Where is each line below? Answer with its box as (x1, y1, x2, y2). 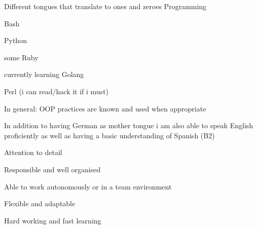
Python (4, 35, 27, 46)
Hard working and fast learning (4, 215, 101, 225)
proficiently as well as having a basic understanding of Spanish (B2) (4, 130, 215, 140)
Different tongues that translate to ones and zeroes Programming (4, 1, 207, 11)
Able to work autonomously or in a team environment (4, 181, 172, 192)
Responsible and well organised (4, 164, 101, 174)
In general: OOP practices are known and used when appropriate (4, 103, 206, 113)
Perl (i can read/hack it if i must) (4, 86, 109, 96)
